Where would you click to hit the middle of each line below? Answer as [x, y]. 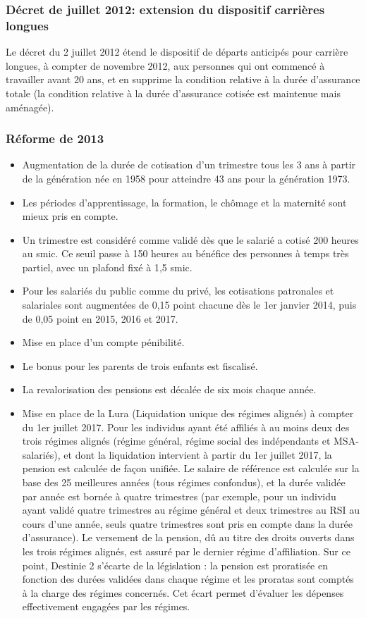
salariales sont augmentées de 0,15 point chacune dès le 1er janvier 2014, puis [189, 305]
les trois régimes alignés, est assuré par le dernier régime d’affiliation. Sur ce [186, 551]
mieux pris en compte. [70, 216]
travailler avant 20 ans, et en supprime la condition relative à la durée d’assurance [183, 79]
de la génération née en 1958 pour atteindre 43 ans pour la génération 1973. [186, 178]
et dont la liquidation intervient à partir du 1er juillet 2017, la [198, 454]
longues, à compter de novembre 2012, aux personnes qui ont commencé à [165, 65]
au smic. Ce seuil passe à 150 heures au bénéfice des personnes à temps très [185, 253]
